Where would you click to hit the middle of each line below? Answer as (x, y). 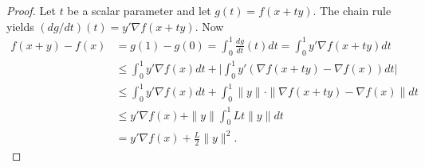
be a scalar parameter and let (139, 10)
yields (20, 26)
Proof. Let (31, 10)
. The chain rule (352, 10)
